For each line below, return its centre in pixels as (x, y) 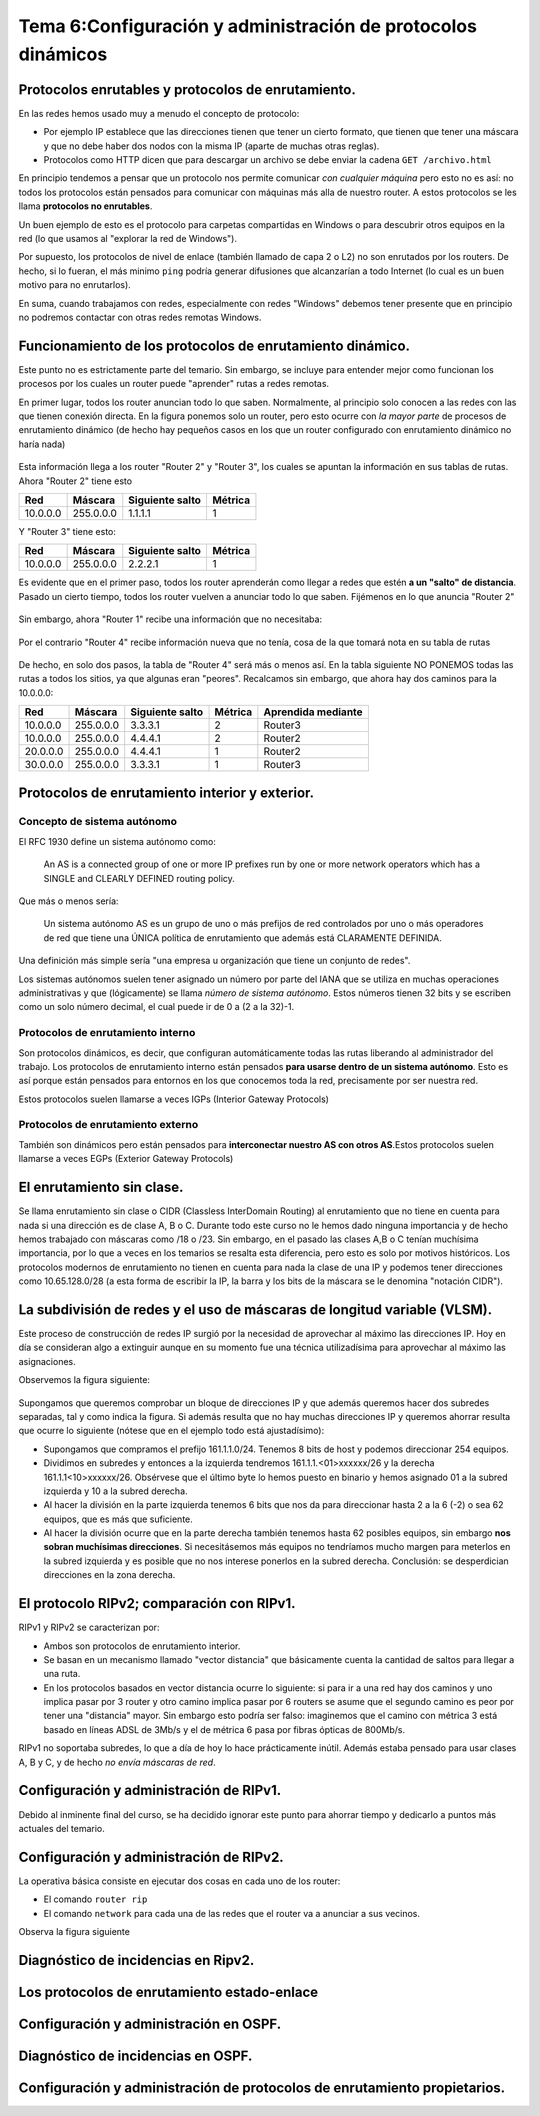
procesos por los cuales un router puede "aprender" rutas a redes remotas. (174, 384)
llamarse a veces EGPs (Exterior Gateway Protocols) (126, 1159)
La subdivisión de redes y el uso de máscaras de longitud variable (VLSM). (255, 1309)
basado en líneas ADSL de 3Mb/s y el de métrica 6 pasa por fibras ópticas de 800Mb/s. (224, 1729)
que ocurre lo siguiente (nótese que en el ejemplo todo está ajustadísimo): (171, 1431)
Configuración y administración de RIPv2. (151, 1856)
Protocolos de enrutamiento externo (108, 1125)
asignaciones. (47, 1361)
